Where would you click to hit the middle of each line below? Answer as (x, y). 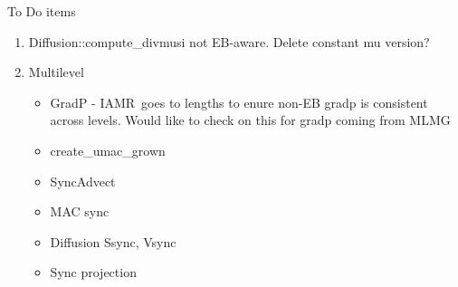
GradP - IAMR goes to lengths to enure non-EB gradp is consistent (239, 102)
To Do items (42, 11)
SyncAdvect (83, 181)
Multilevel (56, 72)
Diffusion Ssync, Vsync (113, 241)
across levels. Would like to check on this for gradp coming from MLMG (250, 120)
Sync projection (93, 272)
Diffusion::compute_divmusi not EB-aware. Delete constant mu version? (229, 41)
